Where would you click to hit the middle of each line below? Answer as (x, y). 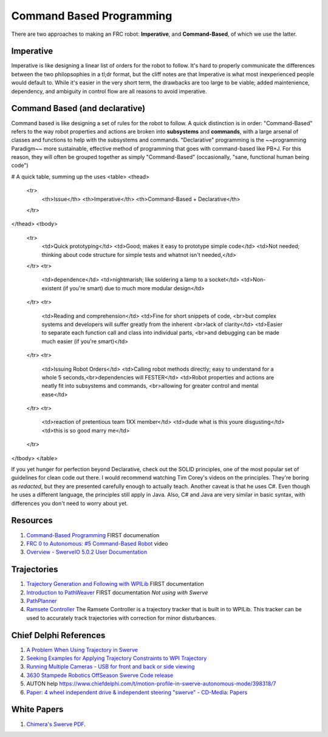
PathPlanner (42, 600)
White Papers (37, 709)
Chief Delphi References (58, 635)
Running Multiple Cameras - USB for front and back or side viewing (111, 667)
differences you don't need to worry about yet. (70, 503)
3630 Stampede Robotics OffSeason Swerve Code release (100, 675)
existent (52, 288)
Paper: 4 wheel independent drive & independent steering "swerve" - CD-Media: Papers (137, 692)
